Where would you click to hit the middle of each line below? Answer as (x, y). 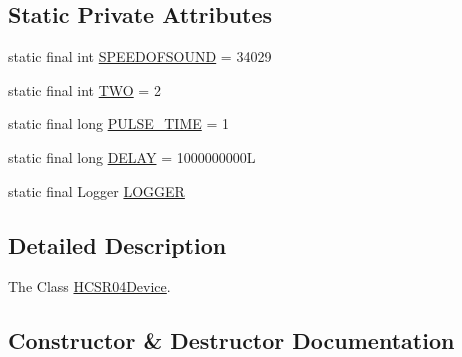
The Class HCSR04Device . (89, 286)
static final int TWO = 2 (84, 89)
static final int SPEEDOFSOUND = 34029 (140, 56)
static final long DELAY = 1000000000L (132, 156)
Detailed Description (117, 244)
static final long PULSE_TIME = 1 (118, 123)
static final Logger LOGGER (96, 190)
